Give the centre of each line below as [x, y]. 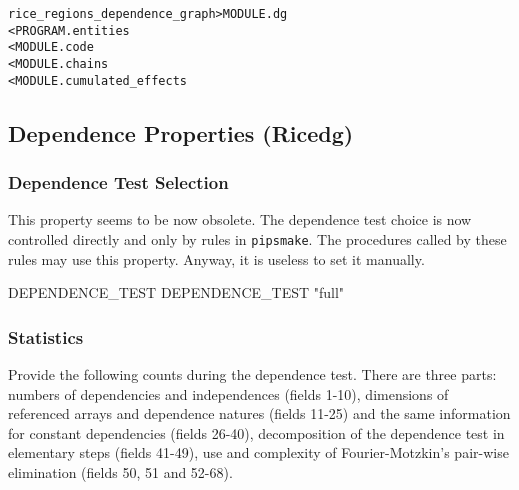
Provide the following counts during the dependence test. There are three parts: [252, 373]
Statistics [46, 336]
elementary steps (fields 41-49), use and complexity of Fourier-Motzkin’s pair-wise [258, 452]
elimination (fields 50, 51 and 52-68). [120, 471]
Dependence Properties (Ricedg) [181, 132]
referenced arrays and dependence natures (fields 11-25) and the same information [259, 413]
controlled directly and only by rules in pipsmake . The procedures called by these [257, 238]
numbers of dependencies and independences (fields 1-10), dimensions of [228, 393]
